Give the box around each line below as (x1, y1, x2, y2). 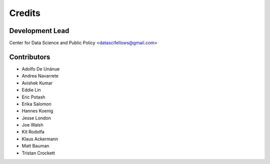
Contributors (9, 52, 50, 61)
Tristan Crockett (21, 150, 55, 156)
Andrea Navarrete (21, 73, 58, 79)
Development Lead (9, 26, 69, 35)
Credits (9, 7, 41, 18)
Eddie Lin (21, 87, 41, 93)
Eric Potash (21, 94, 45, 100)
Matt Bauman (21, 143, 49, 149)
